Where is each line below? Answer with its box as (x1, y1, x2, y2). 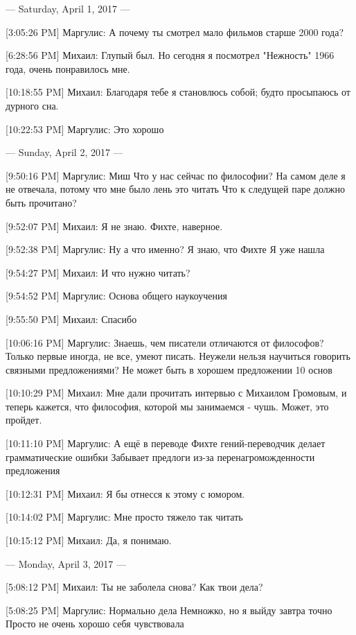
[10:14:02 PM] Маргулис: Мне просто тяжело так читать (6, 510, 243, 524)
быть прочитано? (6, 195, 77, 209)
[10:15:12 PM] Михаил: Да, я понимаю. (6, 533, 172, 548)
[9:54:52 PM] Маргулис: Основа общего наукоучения (6, 288, 227, 303)
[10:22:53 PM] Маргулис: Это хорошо (6, 121, 164, 136)
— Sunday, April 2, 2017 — (6, 145, 123, 159)
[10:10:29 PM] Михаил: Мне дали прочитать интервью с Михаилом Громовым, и (6, 385, 347, 400)
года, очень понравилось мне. (6, 61, 130, 76)
